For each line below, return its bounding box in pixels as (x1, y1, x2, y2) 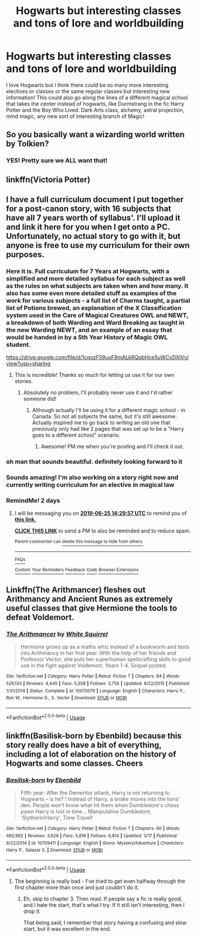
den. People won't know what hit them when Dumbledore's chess (20, 802, 179, 809)
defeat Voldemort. (6, 612, 74, 623)
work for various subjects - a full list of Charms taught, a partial (6, 296, 191, 305)
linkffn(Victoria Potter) (6, 174, 91, 184)
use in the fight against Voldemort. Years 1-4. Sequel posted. (20, 662, 168, 669)
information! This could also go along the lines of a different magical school (6, 94, 188, 101)
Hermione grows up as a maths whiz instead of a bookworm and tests (20, 643, 189, 650)
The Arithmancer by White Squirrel (6, 630, 108, 638)
